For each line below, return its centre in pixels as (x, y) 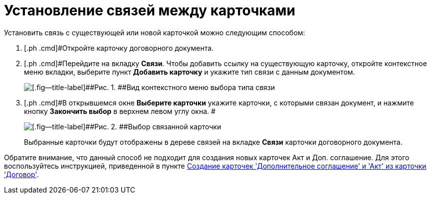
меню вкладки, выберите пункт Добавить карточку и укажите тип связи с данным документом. (190, 72)
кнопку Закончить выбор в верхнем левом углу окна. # (120, 111)
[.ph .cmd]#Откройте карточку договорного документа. (119, 48)
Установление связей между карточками (150, 10)
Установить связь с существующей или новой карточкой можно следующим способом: (155, 32)
